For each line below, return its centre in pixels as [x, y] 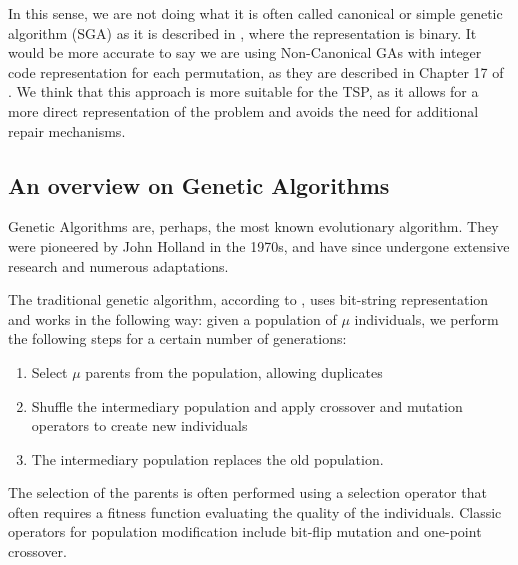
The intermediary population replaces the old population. [207, 458]
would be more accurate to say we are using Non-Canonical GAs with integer [245, 52]
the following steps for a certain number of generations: [177, 338]
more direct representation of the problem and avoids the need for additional [243, 110]
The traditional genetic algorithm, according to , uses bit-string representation [248, 299]
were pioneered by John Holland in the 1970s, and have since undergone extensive [259, 245]
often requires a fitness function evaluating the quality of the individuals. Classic [255, 511]
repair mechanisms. [67, 130]
